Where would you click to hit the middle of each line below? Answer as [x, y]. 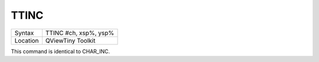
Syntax [24, 33]
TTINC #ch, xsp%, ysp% [80, 33]
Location [27, 40]
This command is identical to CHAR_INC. [61, 51]
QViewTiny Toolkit [70, 40]
